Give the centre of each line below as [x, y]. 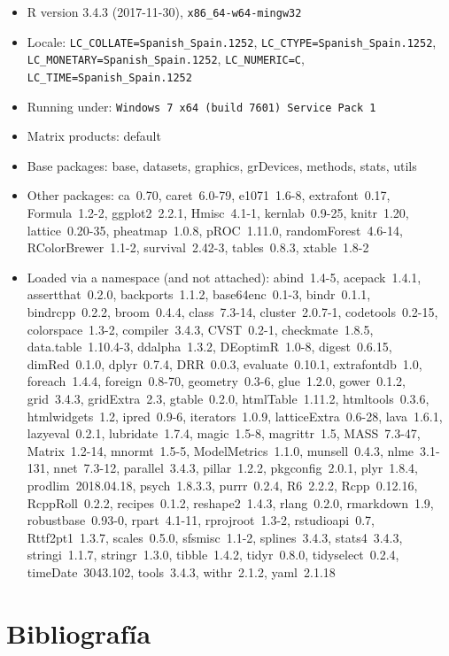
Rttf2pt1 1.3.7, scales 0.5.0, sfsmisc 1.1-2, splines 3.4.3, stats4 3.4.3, [215, 537]
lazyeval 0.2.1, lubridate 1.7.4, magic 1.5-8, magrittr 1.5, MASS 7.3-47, [224, 433]
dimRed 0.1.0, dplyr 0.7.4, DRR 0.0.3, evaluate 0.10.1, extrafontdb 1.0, [224, 363]
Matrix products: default [94, 136]
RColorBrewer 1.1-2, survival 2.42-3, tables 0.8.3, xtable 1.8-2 [198, 247]
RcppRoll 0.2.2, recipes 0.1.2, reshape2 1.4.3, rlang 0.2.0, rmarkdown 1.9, [230, 502]
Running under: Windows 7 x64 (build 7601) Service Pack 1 [201, 106]
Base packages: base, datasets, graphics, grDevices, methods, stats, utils [222, 165]
